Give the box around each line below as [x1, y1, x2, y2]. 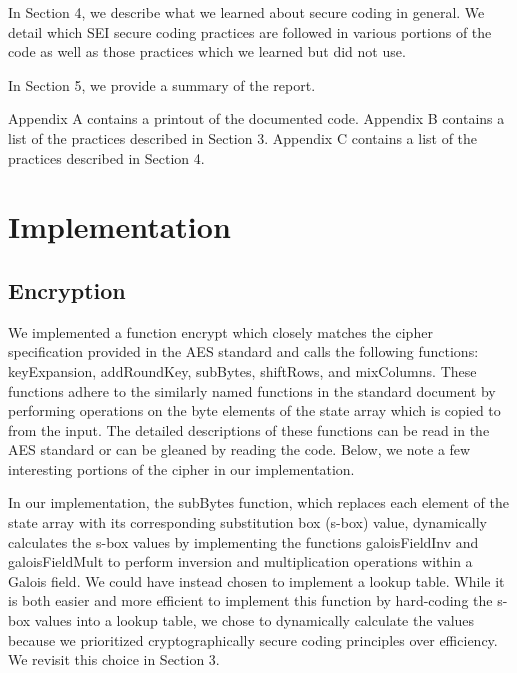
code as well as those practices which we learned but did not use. [8, 41, 406, 62]
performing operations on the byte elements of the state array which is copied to [8, 400, 501, 421]
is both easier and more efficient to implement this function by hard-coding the [8, 590, 493, 611]
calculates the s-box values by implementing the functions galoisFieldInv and [8, 531, 479, 552]
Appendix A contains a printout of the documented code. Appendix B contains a [8, 108, 505, 129]
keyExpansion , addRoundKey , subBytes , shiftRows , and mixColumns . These [8, 360, 477, 381]
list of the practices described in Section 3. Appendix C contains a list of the [8, 127, 478, 148]
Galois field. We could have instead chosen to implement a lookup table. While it [8, 570, 505, 591]
